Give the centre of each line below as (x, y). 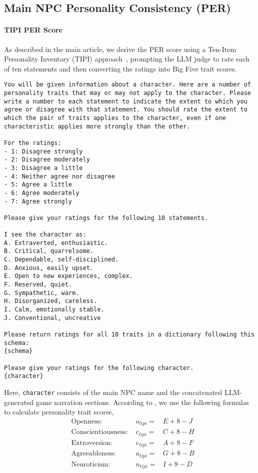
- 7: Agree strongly (38, 201)
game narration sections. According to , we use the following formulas (142, 402)
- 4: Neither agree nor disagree (59, 176)
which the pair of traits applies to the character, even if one (115, 118)
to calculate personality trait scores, (59, 412)
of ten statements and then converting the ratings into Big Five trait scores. (120, 68)
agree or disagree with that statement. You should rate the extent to (126, 110)
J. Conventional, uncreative (52, 318)
